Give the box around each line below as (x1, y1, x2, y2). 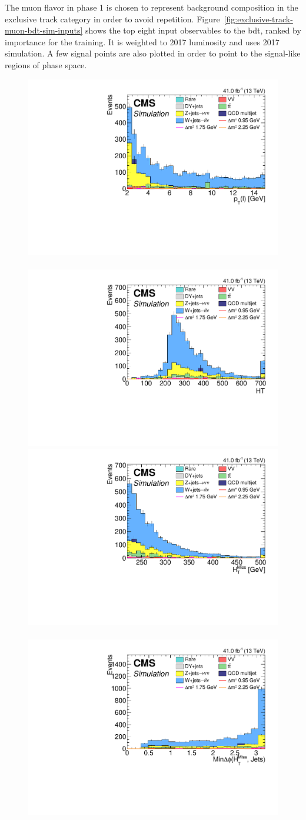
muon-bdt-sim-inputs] (5, 24, 83, 36)
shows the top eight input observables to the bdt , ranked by (85, 24, 301, 36)
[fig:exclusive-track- (224, 12, 293, 25)
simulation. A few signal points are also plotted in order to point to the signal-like (5, 47, 301, 59)
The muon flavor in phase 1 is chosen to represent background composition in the (5, 1, 298, 13)
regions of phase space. (5, 58, 87, 71)
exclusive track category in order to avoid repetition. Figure (5, 12, 220, 25)
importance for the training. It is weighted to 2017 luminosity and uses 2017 (5, 35, 280, 48)
